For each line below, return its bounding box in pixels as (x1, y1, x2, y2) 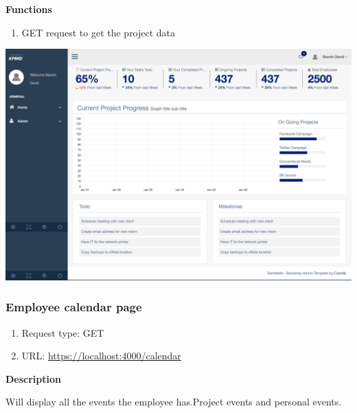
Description (5, 371, 62, 386)
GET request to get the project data (21, 25, 176, 39)
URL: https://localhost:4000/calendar (21, 348, 181, 363)
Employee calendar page (5, 298, 142, 315)
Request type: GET (21, 325, 104, 339)
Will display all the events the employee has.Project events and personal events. (5, 394, 342, 409)
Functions (5, 2, 52, 16)
